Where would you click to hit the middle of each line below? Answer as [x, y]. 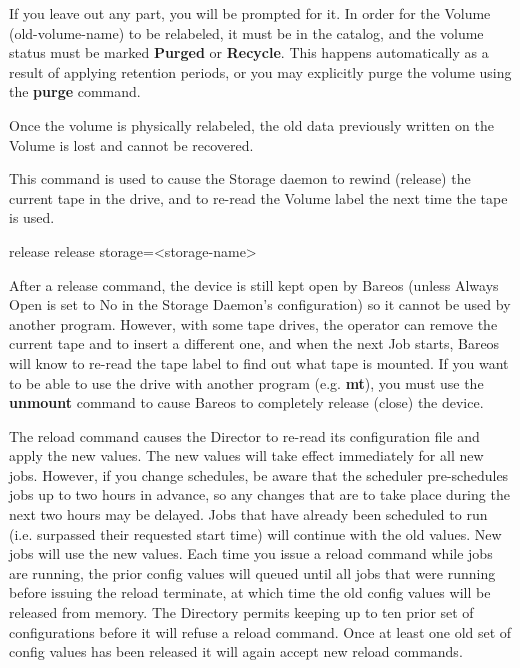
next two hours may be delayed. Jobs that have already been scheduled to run [248, 514]
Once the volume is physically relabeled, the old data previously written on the [251, 124]
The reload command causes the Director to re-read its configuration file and [244, 435]
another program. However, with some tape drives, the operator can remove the [253, 323]
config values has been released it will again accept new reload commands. [236, 651]
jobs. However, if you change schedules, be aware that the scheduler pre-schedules [259, 474]
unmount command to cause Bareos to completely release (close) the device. [246, 402]
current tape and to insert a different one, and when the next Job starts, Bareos [254, 343]
